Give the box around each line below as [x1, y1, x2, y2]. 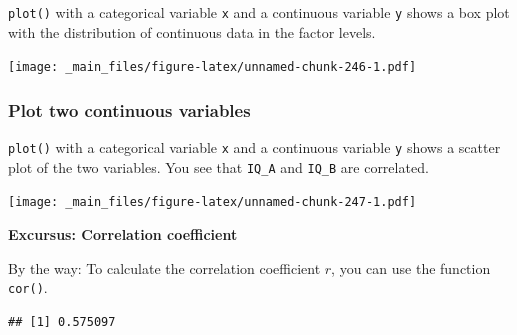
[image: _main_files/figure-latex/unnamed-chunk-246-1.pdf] [8, 60, 417, 75]
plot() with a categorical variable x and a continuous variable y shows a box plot [8, 2, 510, 22]
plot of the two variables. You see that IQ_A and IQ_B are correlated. [8, 156, 429, 177]
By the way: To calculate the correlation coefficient [8, 257, 321, 278]
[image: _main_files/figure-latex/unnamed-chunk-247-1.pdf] [8, 195, 417, 210]
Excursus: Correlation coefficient [8, 224, 238, 245]
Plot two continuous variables [8, 97, 251, 122]
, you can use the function [331, 257, 491, 278]
